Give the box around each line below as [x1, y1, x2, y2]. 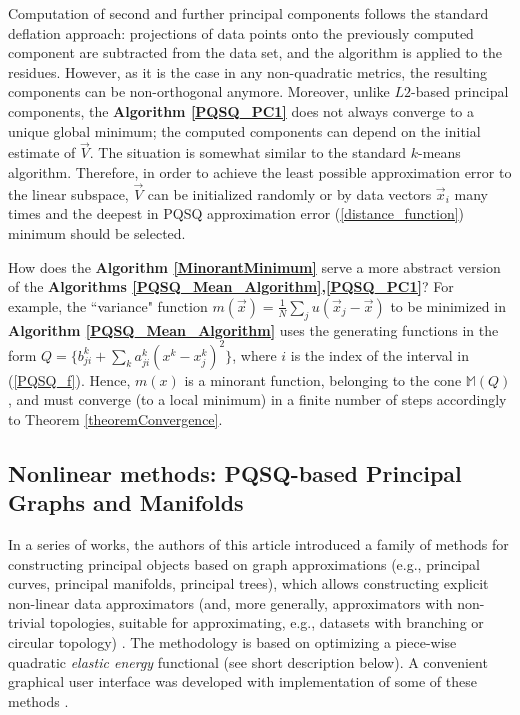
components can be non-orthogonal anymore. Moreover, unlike [8, 81, 390, 102]
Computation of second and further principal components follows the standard [8, 3, 489, 23]
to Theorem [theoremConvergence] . [8, 408, 223, 429]
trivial [8, 612, 46, 633]
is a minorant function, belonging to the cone [184, 369, 462, 390]
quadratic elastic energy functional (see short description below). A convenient [8, 651, 488, 672]
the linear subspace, [8, 183, 129, 204]
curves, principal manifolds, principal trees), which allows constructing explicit [8, 573, 489, 594]
